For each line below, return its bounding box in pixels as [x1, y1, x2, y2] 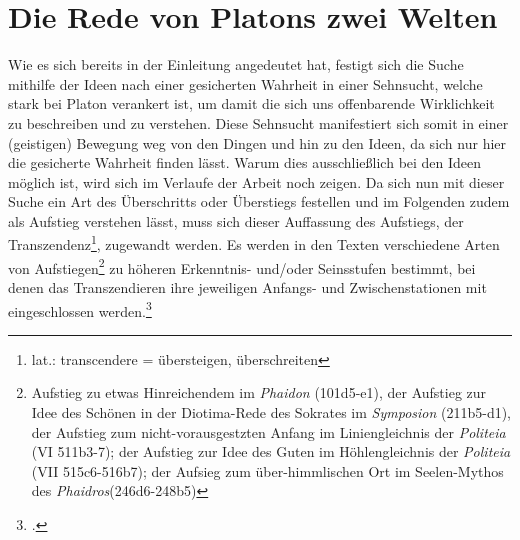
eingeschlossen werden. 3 [8, 297, 152, 321]
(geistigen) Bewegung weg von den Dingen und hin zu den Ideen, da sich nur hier [8, 132, 507, 153]
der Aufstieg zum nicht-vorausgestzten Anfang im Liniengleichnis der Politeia [31, 421, 506, 442]
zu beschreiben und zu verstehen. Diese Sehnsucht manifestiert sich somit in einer [8, 112, 509, 133]
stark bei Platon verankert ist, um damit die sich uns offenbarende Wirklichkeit [8, 93, 495, 114]
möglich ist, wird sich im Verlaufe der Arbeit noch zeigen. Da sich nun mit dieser [8, 171, 505, 192]
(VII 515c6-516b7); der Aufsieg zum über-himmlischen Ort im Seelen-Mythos [31, 460, 504, 481]
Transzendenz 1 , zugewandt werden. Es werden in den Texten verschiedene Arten [8, 231, 500, 255]
